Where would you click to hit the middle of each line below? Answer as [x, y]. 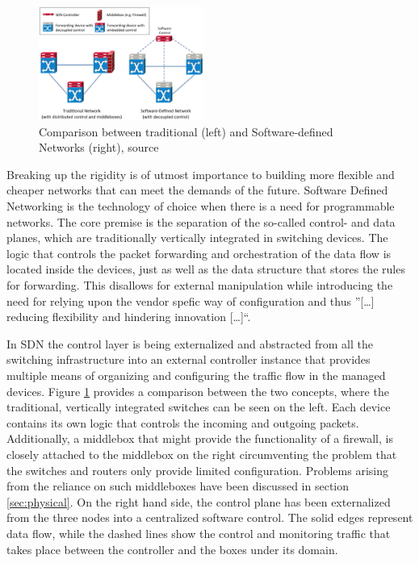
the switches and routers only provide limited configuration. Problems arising [197, 470]
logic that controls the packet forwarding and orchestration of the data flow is [199, 253]
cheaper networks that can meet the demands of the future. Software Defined [197, 190]
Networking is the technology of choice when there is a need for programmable [201, 206]
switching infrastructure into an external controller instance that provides [189, 359]
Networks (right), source [99, 147]
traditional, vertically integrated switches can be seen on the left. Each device [199, 407]
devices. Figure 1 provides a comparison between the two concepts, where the [198, 391]
